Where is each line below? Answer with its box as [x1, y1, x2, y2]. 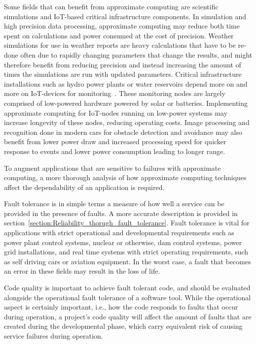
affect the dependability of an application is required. [4, 182, 165, 192]
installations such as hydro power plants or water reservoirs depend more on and [4, 78, 248, 89]
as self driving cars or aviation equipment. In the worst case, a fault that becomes [4, 256, 251, 266]
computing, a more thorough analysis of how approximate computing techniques [4, 172, 247, 183]
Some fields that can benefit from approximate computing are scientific [4, 1, 219, 11]
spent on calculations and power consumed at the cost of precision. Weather [4, 30, 234, 40]
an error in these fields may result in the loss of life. [4, 266, 160, 276]
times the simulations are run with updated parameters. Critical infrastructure [4, 69, 242, 79]
